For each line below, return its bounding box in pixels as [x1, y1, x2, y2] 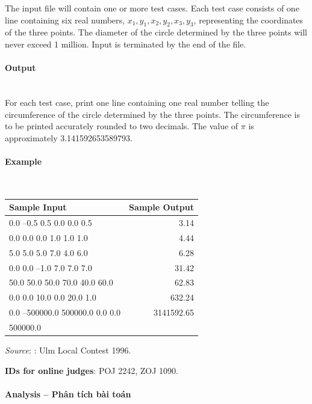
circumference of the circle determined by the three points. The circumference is [5, 108, 300, 120]
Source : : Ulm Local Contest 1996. [5, 344, 131, 357]
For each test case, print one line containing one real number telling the [5, 96, 269, 108]
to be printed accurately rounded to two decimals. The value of [5, 120, 239, 132]
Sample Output [129, 201, 194, 213]
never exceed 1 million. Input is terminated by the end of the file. [5, 37, 246, 50]
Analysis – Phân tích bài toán [5, 387, 131, 400]
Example [5, 155, 42, 167]
